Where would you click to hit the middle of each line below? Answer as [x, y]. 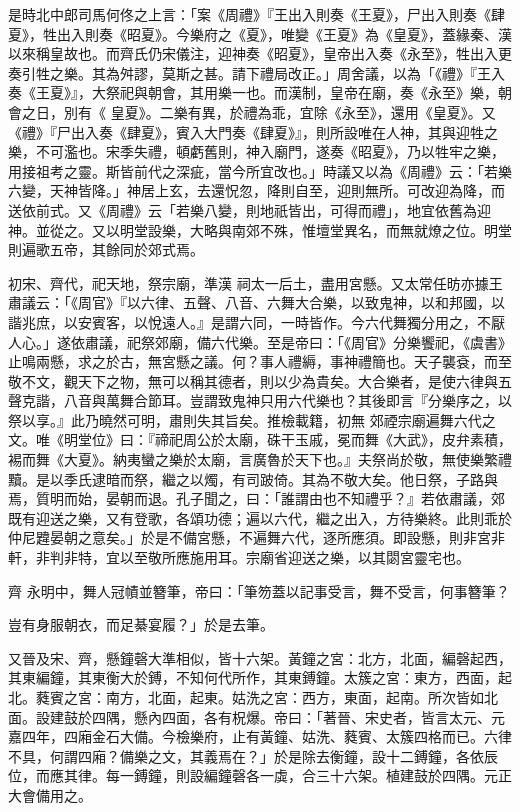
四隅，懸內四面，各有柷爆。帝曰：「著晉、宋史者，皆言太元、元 [298, 716]
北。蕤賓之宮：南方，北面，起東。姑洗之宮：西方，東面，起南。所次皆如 [246, 697]
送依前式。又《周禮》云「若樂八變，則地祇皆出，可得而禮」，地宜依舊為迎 [249, 209]
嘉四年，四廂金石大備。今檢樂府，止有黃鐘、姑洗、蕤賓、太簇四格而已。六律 [260, 736]
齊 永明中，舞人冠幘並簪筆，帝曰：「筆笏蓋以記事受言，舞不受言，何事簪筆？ [259, 590]
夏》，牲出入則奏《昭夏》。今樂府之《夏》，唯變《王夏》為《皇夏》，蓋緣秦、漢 [260, 33]
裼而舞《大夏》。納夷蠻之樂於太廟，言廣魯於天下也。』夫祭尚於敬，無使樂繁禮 [260, 459]
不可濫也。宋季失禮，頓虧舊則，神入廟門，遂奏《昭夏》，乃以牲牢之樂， [270, 151]
